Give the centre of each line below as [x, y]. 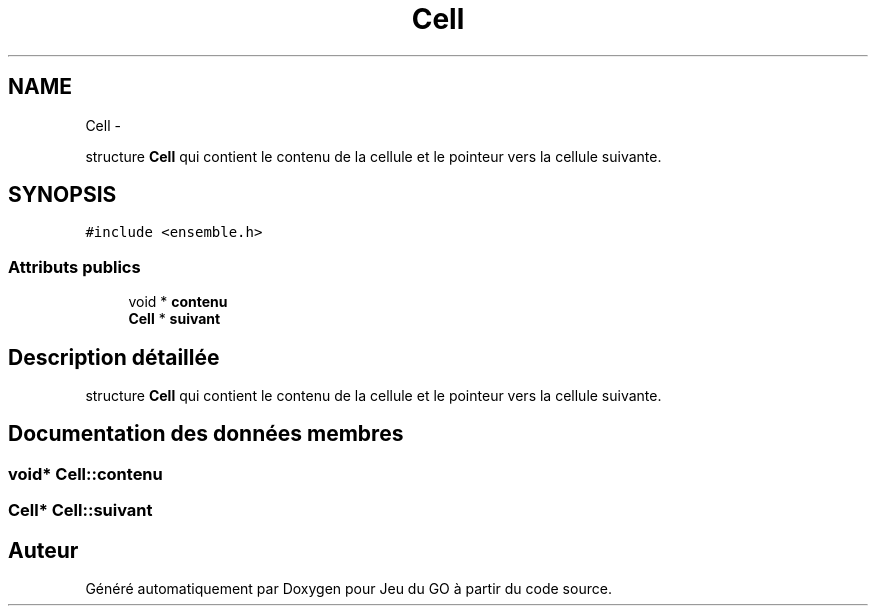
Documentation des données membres [206, 434]
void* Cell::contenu [85, 473]
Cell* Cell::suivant [80, 510]
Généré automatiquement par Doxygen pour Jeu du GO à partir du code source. [348, 589]
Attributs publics [74, 266]
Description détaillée [114, 357]
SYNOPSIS [62, 195]
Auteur [43, 550]
